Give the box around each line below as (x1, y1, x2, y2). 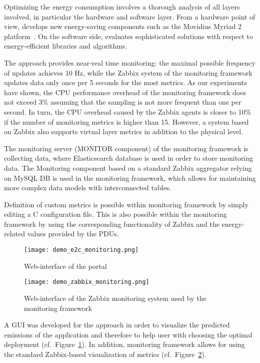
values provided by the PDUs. (27, 228, 119, 239)
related (4, 228, 25, 239)
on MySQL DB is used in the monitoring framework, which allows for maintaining (4, 172, 256, 183)
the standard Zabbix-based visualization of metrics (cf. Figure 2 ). (4, 348, 206, 359)
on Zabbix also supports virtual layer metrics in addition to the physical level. (4, 126, 243, 137)
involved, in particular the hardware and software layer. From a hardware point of (4, 11, 255, 22)
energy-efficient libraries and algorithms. (4, 41, 127, 51)
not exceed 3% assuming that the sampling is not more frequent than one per (4, 97, 241, 107)
